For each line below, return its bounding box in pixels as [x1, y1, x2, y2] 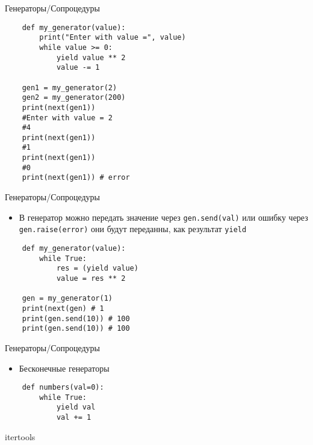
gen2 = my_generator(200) [22, 93, 126, 102]
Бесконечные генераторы [19, 361, 110, 374]
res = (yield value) [56, 264, 138, 273]
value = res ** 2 [56, 274, 126, 283]
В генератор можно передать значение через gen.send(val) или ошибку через [19, 210, 308, 223]
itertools [5, 430, 36, 443]
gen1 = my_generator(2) [22, 83, 117, 92]
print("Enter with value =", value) [39, 33, 186, 42]
